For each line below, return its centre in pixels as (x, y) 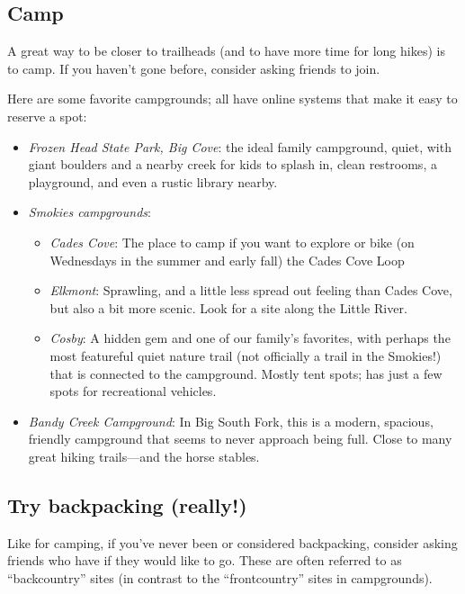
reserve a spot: (47, 116)
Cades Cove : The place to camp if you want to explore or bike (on (232, 242)
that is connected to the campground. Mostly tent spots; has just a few (246, 373)
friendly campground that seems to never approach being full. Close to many (240, 439)
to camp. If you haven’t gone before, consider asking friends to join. (194, 68)
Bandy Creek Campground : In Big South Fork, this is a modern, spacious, (231, 421)
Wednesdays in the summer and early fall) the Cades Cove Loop (227, 260)
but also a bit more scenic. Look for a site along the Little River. (228, 307)
